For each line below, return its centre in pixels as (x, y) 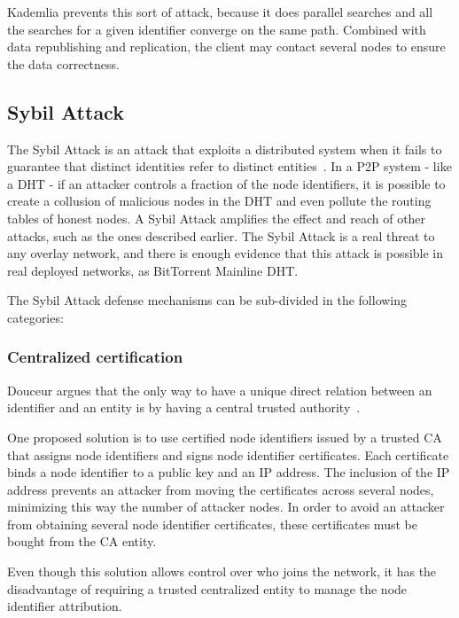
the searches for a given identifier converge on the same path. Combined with (217, 29)
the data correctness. (63, 63)
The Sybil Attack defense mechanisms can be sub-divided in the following (207, 300)
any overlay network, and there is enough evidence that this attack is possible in (226, 253)
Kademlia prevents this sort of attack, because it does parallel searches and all (220, 12)
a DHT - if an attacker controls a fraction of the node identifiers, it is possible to (226, 183)
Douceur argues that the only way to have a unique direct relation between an (220, 390)
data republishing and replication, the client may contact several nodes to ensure (226, 47)
